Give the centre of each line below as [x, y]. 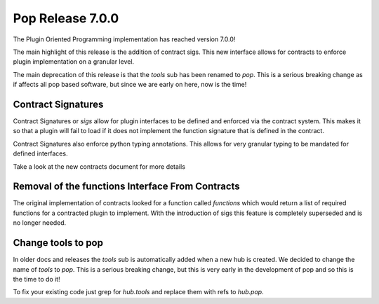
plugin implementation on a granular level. [74, 62]
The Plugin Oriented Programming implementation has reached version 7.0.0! [124, 39]
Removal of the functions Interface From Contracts [126, 187]
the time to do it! [36, 279]
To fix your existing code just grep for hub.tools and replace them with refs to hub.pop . [138, 292]
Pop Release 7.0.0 [66, 18]
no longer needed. [40, 223]
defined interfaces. [40, 153]
